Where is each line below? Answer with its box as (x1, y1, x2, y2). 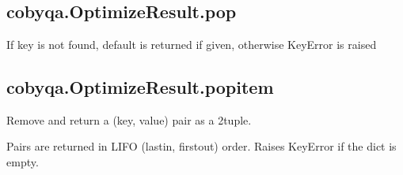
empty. (6, 153, 39, 169)
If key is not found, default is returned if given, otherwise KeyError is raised (6, 35, 377, 52)
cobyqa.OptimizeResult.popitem (6, 74, 274, 99)
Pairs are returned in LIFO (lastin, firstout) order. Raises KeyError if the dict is (6, 138, 397, 155)
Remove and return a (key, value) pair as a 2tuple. (6, 111, 252, 128)
